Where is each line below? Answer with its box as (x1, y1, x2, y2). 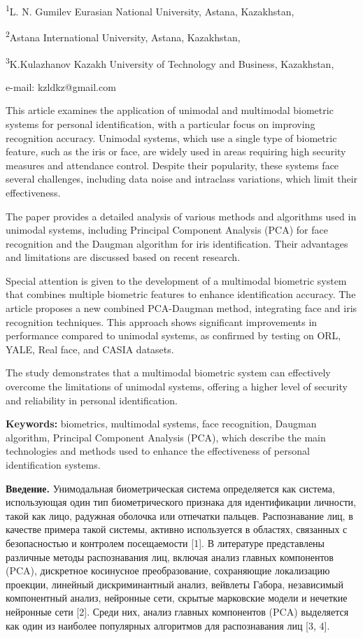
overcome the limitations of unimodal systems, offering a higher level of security (6, 379, 348, 394)
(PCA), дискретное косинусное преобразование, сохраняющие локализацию (6, 563, 330, 578)
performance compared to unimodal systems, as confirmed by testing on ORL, (6, 328, 341, 343)
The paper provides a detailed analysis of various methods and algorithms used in (6, 208, 357, 223)
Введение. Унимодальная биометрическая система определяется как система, (6, 481, 335, 495)
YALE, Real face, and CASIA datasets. (6, 341, 174, 356)
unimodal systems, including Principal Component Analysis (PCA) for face (6, 222, 328, 237)
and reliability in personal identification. (6, 392, 178, 407)
